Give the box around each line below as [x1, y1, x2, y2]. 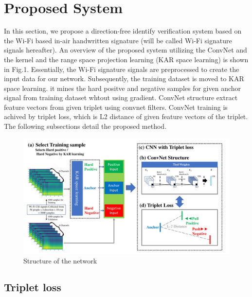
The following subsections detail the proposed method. [4, 121, 167, 131]
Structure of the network [23, 255, 97, 265]
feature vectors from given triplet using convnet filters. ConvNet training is [4, 102, 228, 112]
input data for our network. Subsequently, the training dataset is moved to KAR [4, 73, 244, 84]
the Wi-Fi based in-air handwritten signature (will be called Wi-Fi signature [4, 35, 232, 45]
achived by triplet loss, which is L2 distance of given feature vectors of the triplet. [4, 111, 248, 122]
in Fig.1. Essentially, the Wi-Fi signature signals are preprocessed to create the [4, 64, 239, 74]
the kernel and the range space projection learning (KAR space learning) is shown [4, 54, 249, 64]
